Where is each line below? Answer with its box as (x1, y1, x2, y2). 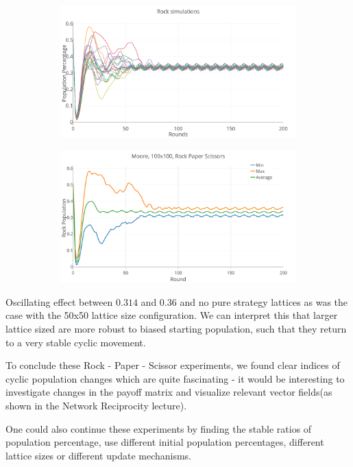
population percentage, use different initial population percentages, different (5, 435, 324, 449)
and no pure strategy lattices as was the (180, 294, 348, 309)
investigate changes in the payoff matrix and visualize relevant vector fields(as (5, 385, 332, 399)
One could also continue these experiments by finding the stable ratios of (5, 421, 312, 435)
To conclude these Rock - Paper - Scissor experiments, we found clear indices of (5, 358, 340, 372)
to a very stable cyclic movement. (5, 335, 146, 349)
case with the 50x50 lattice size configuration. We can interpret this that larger (5, 308, 338, 322)
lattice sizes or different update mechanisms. (5, 448, 192, 462)
